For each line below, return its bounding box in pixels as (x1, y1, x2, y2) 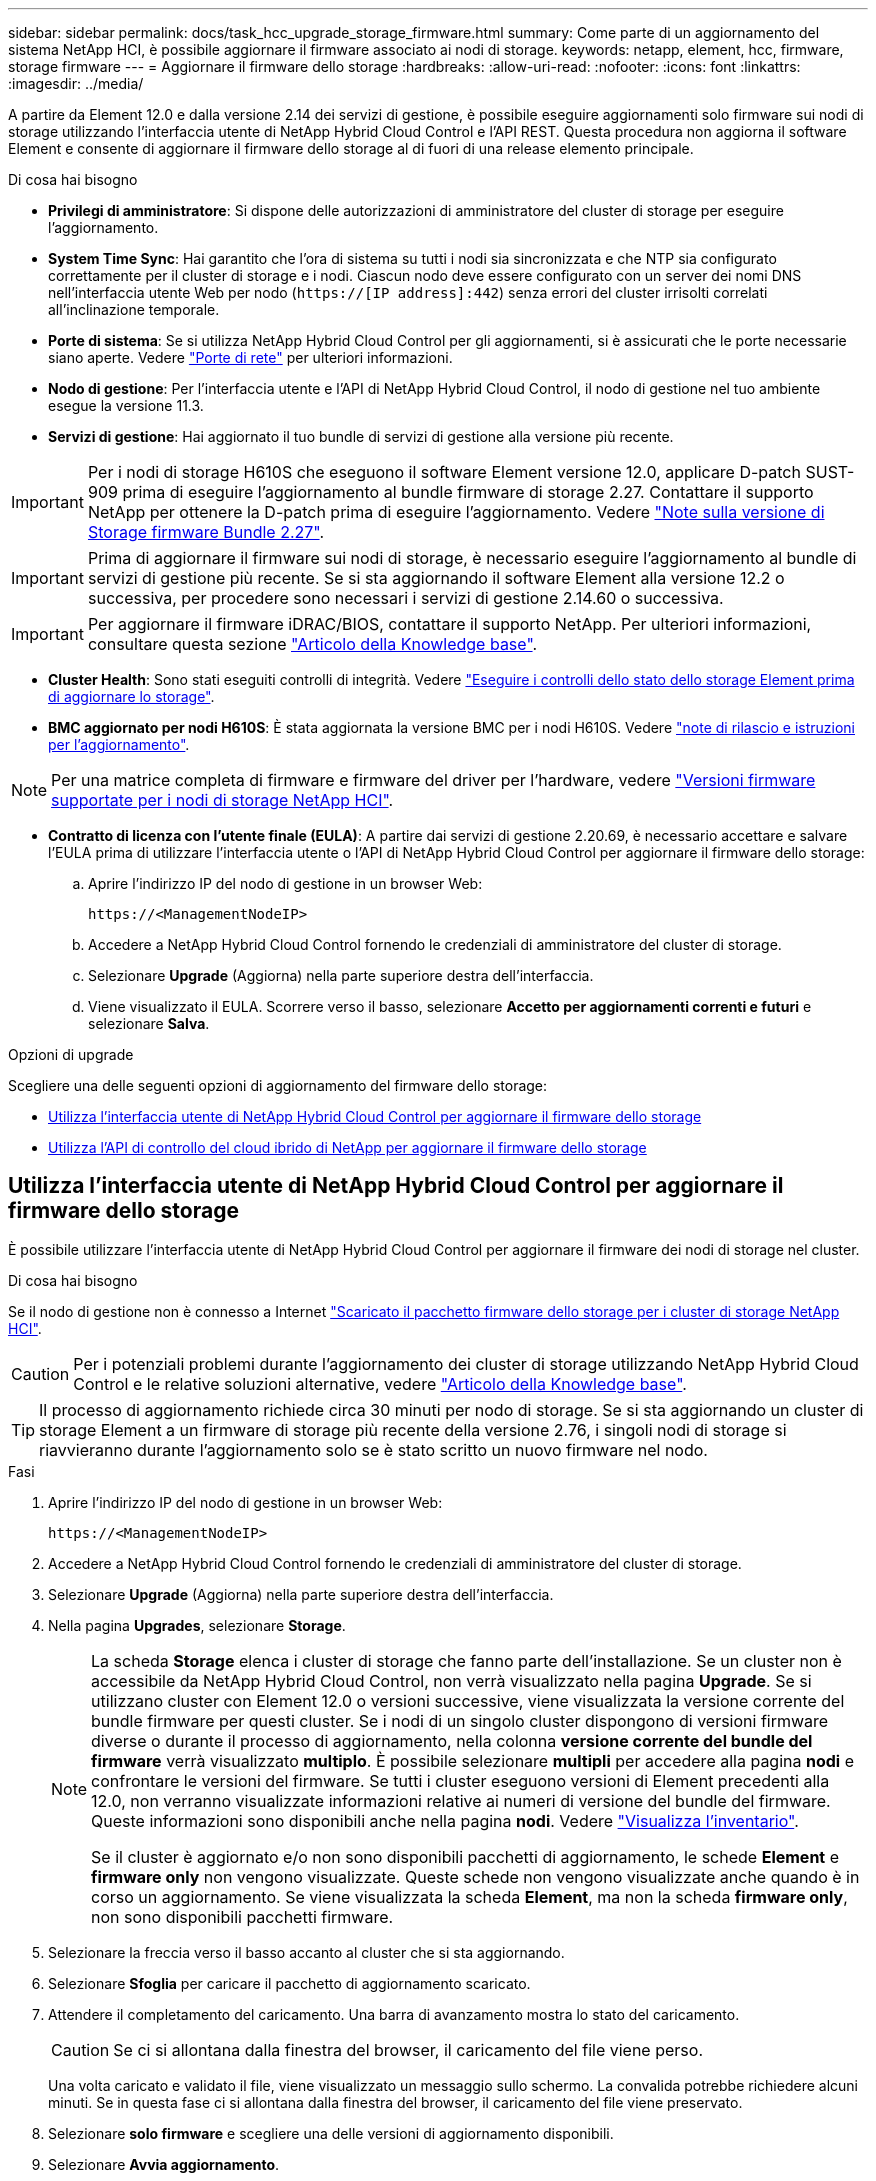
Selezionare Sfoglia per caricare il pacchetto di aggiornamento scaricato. (48, 1974, 531, 1992)
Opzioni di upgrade (8, 1046, 134, 1063)
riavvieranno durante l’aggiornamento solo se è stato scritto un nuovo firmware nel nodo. (39, 1439, 708, 1460)
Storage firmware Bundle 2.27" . (87, 522, 325, 542)
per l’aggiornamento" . (48, 736, 190, 753)
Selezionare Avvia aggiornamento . (48, 2155, 280, 2173)
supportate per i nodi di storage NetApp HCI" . (51, 790, 394, 810)
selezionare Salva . (88, 1015, 210, 1032)
